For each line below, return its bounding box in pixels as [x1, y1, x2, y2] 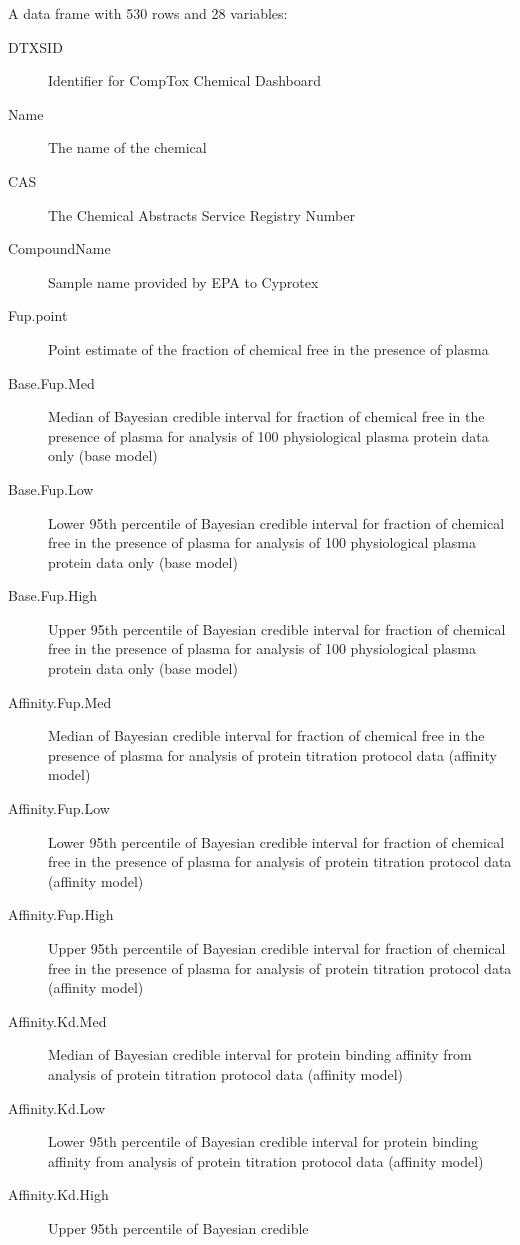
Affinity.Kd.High [8, 1184, 109, 1205]
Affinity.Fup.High [8, 904, 114, 925]
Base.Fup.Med [8, 372, 95, 393]
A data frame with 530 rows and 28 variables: [8, 3, 288, 23]
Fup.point [8, 305, 68, 326]
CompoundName [8, 238, 111, 259]
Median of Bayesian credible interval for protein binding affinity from [48, 1044, 472, 1065]
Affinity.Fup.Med [8, 691, 112, 712]
